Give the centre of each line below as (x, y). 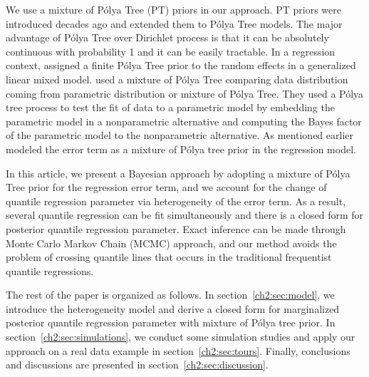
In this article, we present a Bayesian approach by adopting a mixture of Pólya (178, 173)
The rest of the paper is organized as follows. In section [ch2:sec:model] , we (170, 295)
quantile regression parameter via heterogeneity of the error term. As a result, (176, 201)
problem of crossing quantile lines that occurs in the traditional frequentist (169, 257)
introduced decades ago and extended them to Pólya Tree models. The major (174, 23)
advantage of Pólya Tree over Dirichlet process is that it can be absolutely (167, 37)
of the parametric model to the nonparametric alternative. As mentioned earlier (180, 135)
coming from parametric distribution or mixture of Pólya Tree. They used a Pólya (185, 93)
